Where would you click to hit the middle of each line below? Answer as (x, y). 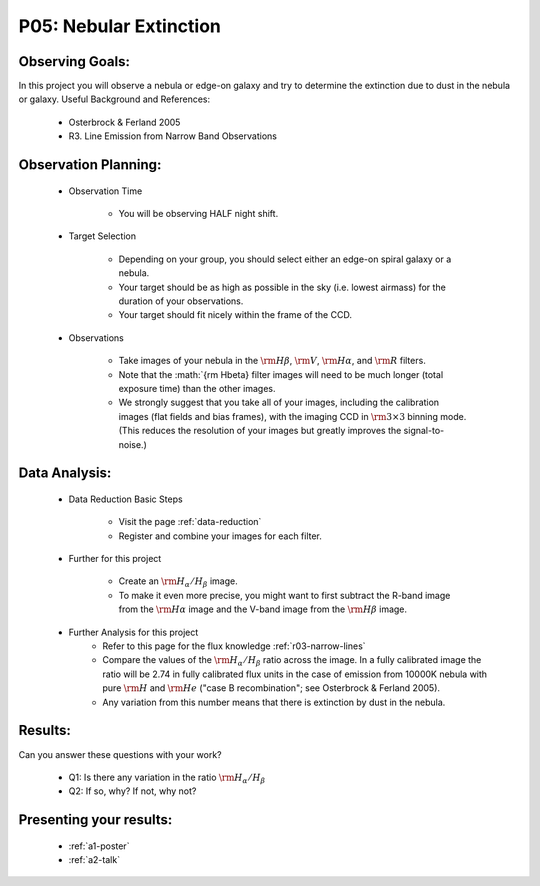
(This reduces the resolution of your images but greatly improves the (260, 431)
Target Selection (102, 236)
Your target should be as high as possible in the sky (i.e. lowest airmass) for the (282, 287)
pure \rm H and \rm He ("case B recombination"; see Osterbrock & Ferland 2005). (271, 688)
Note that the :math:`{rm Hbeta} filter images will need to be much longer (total (281, 374)
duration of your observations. (181, 301)
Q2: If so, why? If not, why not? (132, 791)
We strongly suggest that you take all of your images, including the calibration (279, 402)
